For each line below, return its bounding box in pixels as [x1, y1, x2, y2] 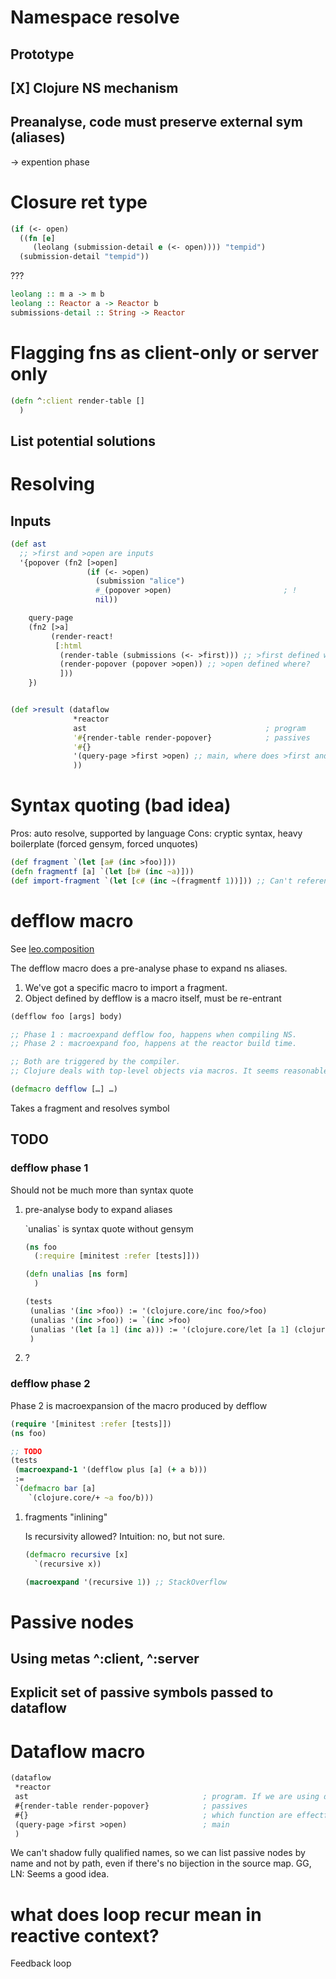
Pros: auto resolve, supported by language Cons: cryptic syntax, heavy [10, 827, 303, 840]
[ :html [54, 641, 83, 651]
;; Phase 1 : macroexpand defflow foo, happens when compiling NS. [10, 1029, 298, 1040]
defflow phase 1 [10, 1161, 89, 1175]
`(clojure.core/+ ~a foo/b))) [28, 1492, 155, 1503]
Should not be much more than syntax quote [10, 1184, 194, 1196]
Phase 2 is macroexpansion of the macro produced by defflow [10, 1399, 268, 1411]
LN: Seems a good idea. [10, 1868, 110, 1880]
